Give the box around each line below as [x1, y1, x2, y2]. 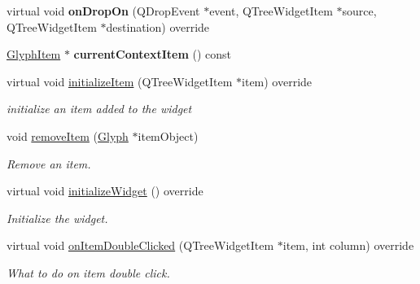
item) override [242, 72, 313, 90]
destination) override [106, 18, 210, 35]
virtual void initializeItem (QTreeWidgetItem [7, 72, 233, 90]
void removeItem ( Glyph [7, 127, 129, 144]
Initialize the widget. [7, 209, 108, 226]
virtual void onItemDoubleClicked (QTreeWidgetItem [7, 237, 274, 254]
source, [342, 2, 377, 19]
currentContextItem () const [73, 46, 231, 63]
